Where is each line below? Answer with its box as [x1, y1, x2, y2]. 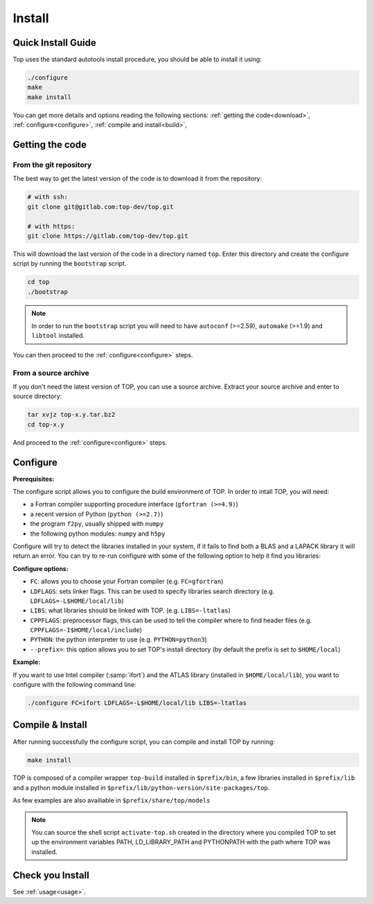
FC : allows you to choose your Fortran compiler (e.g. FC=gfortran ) [30, 577, 224, 586]
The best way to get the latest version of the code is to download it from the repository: [12, 174, 262, 183]
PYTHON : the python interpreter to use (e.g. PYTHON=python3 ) [30, 636, 208, 644]
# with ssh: [27, 193, 69, 201]
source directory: [12, 392, 62, 400]
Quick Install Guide [12, 37, 96, 49]
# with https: [27, 222, 75, 230]
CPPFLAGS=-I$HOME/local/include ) [30, 626, 142, 634]
